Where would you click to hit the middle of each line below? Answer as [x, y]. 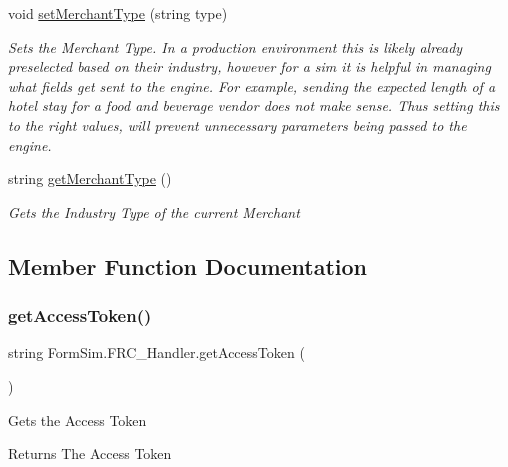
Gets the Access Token [77, 419]
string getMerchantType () [90, 178]
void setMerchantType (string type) [118, 13]
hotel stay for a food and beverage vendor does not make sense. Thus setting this [254, 105]
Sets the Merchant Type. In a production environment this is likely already [235, 46]
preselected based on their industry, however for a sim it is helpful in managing [249, 66]
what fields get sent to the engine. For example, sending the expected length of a [252, 85]
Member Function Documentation [188, 265]
